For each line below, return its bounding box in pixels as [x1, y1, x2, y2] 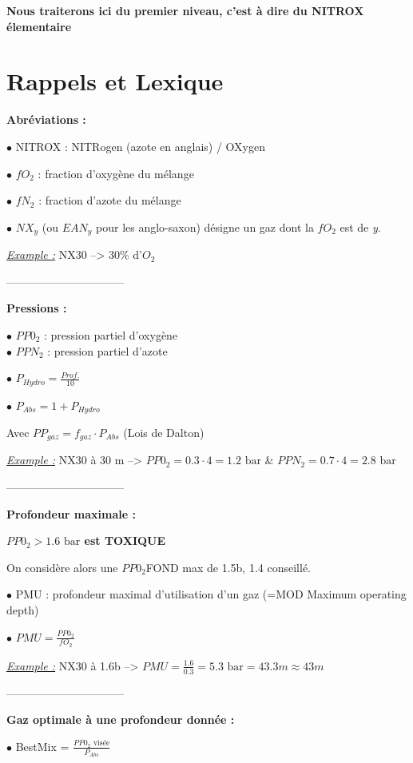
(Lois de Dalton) [123, 424, 205, 441]
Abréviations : [6, 111, 86, 128]
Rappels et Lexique [6, 65, 224, 97]
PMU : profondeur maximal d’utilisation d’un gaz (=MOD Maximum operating [15, 586, 407, 602]
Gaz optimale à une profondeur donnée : [6, 711, 235, 728]
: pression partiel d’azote [47, 342, 168, 359]
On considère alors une [6, 558, 118, 575]
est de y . [340, 218, 381, 235]
